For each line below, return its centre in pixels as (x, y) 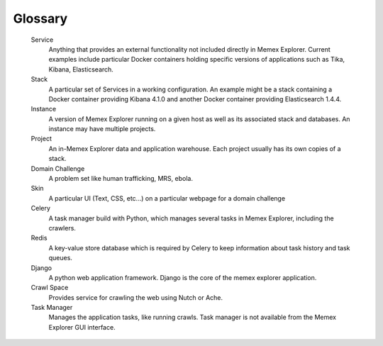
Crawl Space (50, 288)
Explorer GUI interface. (82, 327)
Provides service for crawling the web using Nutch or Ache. (136, 297)
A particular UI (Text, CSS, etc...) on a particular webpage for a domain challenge (167, 198)
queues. (60, 258)
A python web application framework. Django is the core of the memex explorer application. (183, 277)
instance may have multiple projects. (102, 129)
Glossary (40, 18)
